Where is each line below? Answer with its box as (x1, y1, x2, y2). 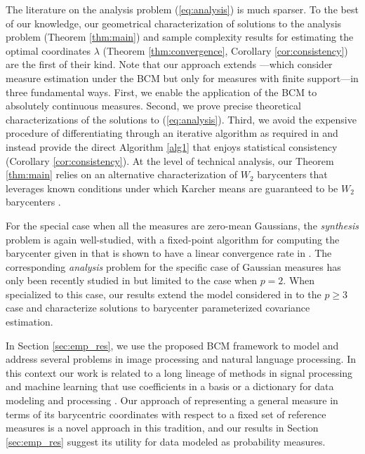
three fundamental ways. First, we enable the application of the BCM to (6, 84, 317, 99)
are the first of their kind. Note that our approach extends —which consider (6, 57, 333, 72)
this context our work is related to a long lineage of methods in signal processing (6, 365, 353, 380)
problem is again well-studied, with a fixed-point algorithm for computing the (6, 232, 340, 246)
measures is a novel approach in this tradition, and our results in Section (6, 420, 319, 435)
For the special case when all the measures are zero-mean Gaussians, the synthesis (6, 218, 359, 232)
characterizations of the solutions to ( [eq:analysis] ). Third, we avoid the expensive (6, 112, 357, 126)
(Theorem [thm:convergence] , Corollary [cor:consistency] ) (102, 43, 348, 58)
